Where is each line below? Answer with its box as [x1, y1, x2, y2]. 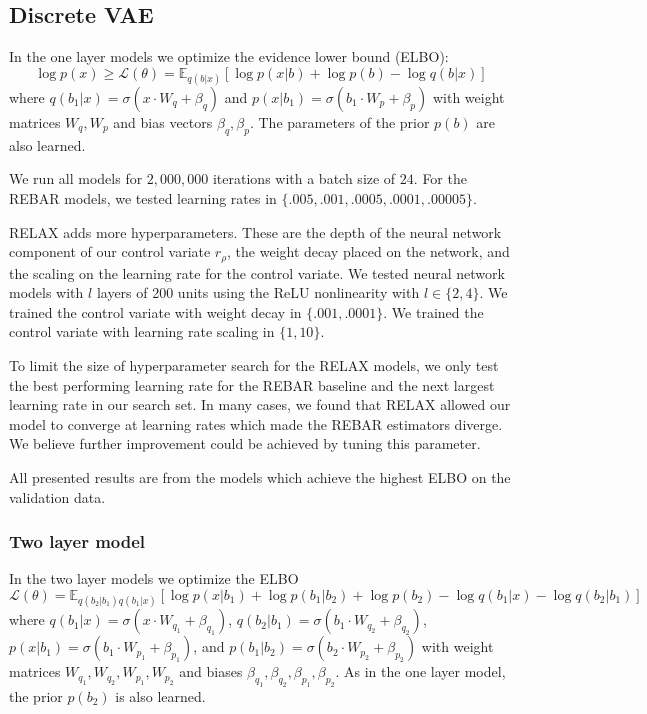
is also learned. [115, 685, 206, 706]
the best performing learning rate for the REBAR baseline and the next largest [9, 374, 495, 395]
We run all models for [9, 168, 143, 189]
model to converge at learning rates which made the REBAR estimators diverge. [9, 413, 503, 434]
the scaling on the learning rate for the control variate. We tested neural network [9, 262, 505, 283]
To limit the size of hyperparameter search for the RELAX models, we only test [9, 354, 499, 375]
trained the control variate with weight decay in [9, 301, 302, 322]
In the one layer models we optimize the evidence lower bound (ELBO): [9, 46, 449, 67]
